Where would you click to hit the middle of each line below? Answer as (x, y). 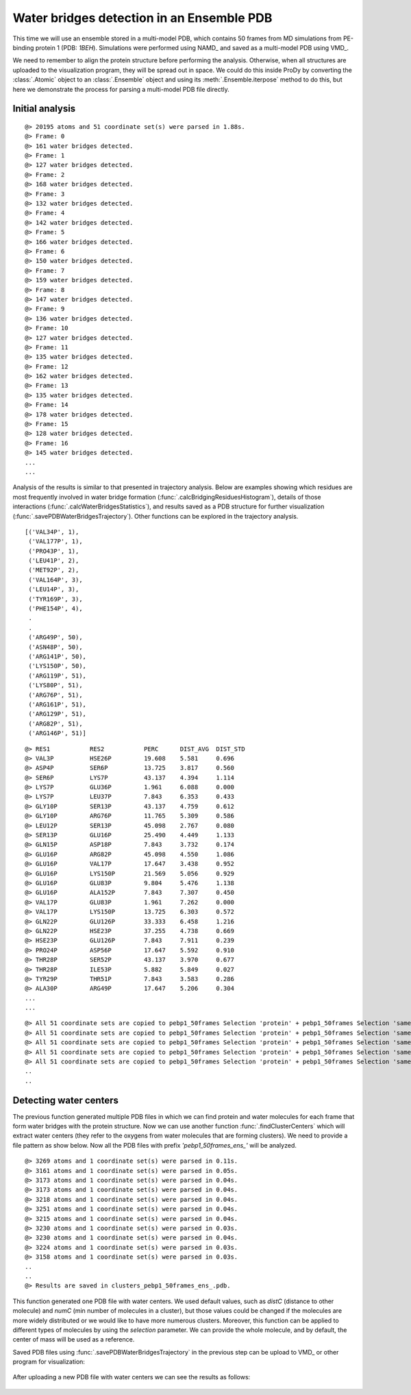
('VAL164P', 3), (55, 580)
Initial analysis (44, 109)
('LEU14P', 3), (54, 590)
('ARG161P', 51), (58, 704)
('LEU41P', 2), (54, 561)
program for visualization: (49, 1362)
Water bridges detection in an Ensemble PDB (142, 18)
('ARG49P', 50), (55, 638)
